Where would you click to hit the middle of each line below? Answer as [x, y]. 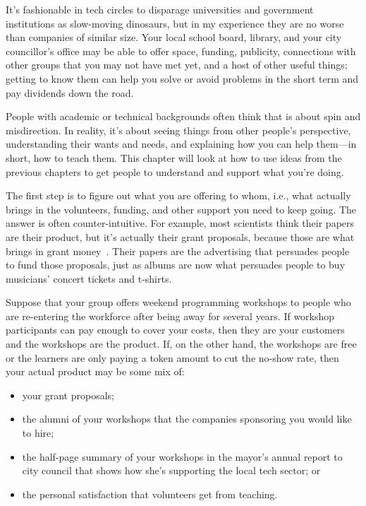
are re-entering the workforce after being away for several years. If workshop [170, 316]
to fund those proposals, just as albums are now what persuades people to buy [176, 265]
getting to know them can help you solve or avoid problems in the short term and [182, 78]
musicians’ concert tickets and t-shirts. [89, 278]
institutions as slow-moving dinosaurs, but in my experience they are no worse [175, 23]
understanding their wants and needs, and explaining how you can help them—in [181, 144]
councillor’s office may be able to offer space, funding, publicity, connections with [181, 51]
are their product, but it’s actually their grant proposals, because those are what [180, 236]
